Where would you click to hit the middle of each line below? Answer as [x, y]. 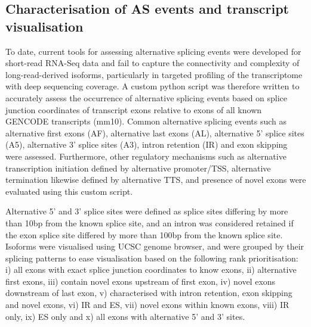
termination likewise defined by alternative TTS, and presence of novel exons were [156, 180]
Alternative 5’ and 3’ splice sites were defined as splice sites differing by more [147, 211]
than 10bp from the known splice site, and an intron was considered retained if [150, 222]
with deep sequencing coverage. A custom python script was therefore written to [153, 86]
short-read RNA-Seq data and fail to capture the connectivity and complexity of [153, 63]
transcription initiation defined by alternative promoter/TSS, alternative [138, 168]
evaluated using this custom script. [69, 191]
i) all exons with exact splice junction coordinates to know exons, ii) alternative [151, 270]
